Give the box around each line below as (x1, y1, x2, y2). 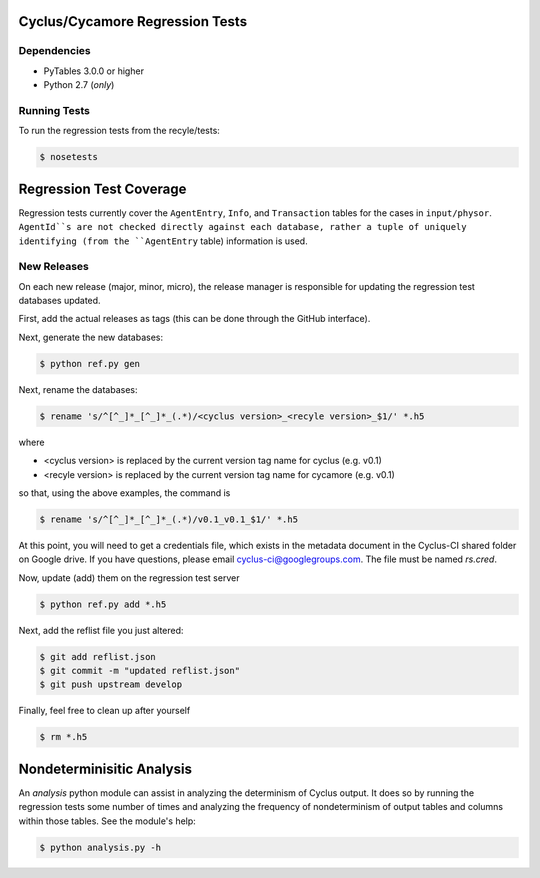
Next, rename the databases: (18, 383, 139, 395)
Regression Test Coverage (18, 180, 187, 197)
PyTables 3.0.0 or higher (43, 65, 145, 77)
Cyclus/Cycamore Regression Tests (18, 13, 248, 30)
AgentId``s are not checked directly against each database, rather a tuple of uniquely (18, 221, 467, 233)
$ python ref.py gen (39, 358, 140, 369)
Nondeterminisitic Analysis (18, 760, 192, 777)
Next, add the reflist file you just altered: (18, 624, 184, 636)
